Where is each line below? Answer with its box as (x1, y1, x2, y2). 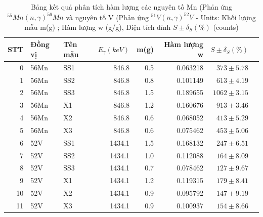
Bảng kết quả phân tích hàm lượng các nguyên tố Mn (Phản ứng (31, 2, 232, 12)
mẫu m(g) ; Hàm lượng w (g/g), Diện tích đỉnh (24, 21, 171, 32)
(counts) (213, 21, 239, 32)
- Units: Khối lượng (196, 12, 256, 22)
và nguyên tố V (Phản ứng (66, 12, 149, 22)
